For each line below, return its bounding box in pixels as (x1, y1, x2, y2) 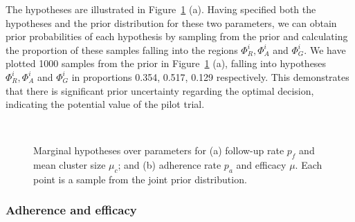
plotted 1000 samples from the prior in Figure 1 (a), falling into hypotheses (6, 56, 327, 71)
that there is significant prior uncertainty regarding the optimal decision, (6, 83, 314, 98)
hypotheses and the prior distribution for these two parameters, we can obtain (6, 15, 337, 30)
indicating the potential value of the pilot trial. (6, 97, 205, 111)
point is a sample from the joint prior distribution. (33, 172, 247, 186)
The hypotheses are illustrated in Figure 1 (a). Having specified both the (6, 2, 316, 16)
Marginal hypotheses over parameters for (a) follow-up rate (33, 143, 284, 158)
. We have (304, 42, 346, 57)
